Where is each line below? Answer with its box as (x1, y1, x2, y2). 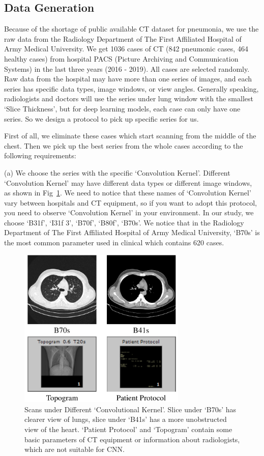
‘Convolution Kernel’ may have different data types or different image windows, (4, 177, 252, 188)
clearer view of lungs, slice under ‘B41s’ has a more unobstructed (24, 414, 227, 424)
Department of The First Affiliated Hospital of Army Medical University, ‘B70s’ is (4, 227, 260, 238)
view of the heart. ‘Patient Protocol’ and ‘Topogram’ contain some (24, 424, 232, 435)
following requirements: (4, 150, 76, 161)
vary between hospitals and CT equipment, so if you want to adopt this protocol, (4, 197, 257, 208)
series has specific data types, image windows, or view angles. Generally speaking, (4, 83, 259, 94)
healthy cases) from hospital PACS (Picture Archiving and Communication (4, 53, 239, 64)
